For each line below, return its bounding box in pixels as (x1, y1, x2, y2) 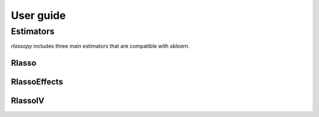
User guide (11, 9, 66, 22)
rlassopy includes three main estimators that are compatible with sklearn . (11, 43, 190, 50)
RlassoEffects (11, 77, 63, 87)
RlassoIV (11, 96, 44, 106)
